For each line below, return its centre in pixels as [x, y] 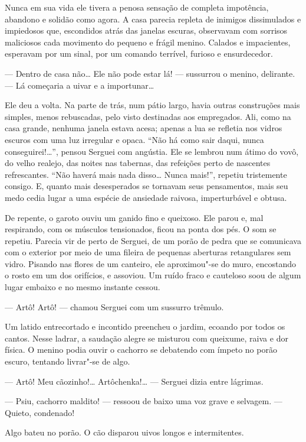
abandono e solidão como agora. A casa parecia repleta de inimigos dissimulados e [153, 19]
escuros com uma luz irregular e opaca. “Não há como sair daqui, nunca [134, 139]
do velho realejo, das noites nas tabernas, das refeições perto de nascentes [138, 163]
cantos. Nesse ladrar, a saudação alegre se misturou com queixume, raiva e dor [147, 338]
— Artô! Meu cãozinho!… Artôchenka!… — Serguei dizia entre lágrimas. [134, 381]
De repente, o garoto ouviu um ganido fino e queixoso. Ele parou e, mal [134, 217]
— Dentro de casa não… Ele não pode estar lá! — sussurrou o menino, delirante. [150, 73]
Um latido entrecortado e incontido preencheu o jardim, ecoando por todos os [145, 326]
